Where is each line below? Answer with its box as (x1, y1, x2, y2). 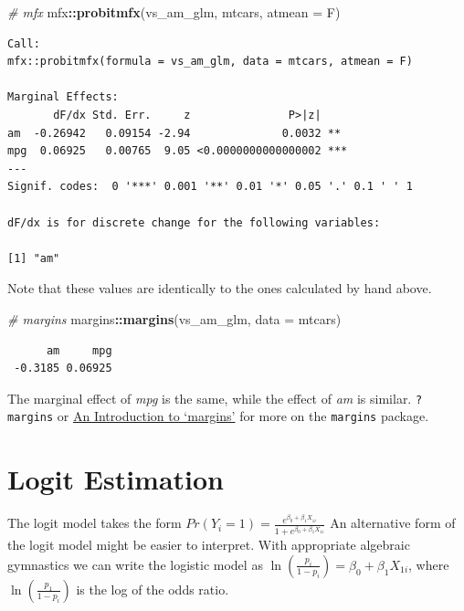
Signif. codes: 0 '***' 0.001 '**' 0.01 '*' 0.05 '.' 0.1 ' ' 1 (7, 180, 413, 194)
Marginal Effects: (7, 90, 119, 104)
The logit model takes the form (7, 513, 182, 532)
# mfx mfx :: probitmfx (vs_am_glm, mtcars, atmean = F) (7, 3, 341, 21)
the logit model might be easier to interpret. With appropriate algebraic (7, 535, 410, 554)
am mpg (46, 343, 112, 357)
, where (408, 554, 449, 574)
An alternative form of (330, 513, 456, 532)
